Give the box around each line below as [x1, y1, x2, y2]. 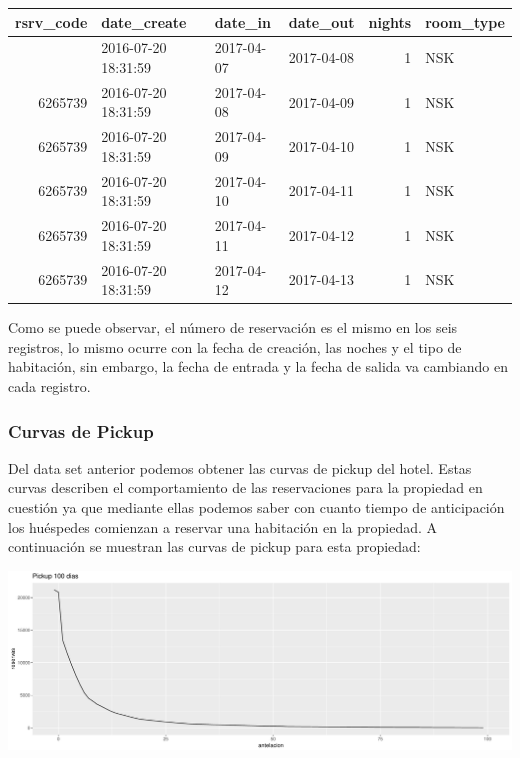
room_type [425, 11, 505, 32]
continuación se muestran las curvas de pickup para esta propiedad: [8, 536, 421, 557]
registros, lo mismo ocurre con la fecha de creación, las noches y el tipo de [8, 336, 462, 357]
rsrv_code [15, 11, 88, 32]
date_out [288, 11, 355, 32]
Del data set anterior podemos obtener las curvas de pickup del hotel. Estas [8, 457, 472, 478]
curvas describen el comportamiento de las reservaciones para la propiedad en [8, 477, 483, 498]
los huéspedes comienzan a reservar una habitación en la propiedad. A [8, 516, 438, 537]
